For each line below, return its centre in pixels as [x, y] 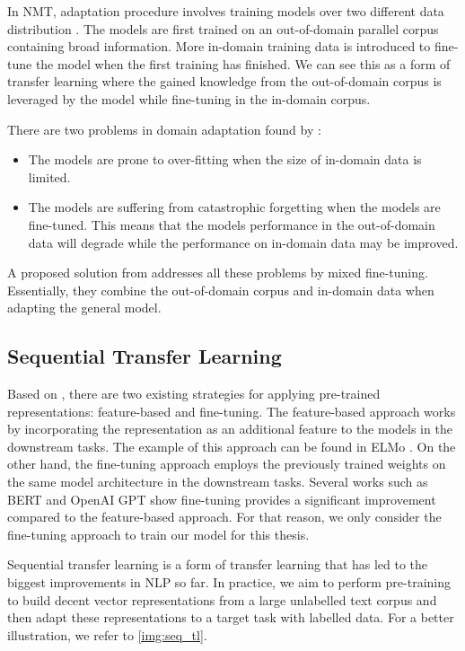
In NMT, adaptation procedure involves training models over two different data [226, 11]
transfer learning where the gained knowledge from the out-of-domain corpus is [224, 81]
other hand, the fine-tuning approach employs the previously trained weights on [227, 464]
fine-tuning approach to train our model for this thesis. [158, 534]
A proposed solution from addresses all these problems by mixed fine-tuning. [218, 273]
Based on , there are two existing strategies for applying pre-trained [194, 394]
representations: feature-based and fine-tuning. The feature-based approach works [232, 411]
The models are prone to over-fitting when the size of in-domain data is [225, 159]
